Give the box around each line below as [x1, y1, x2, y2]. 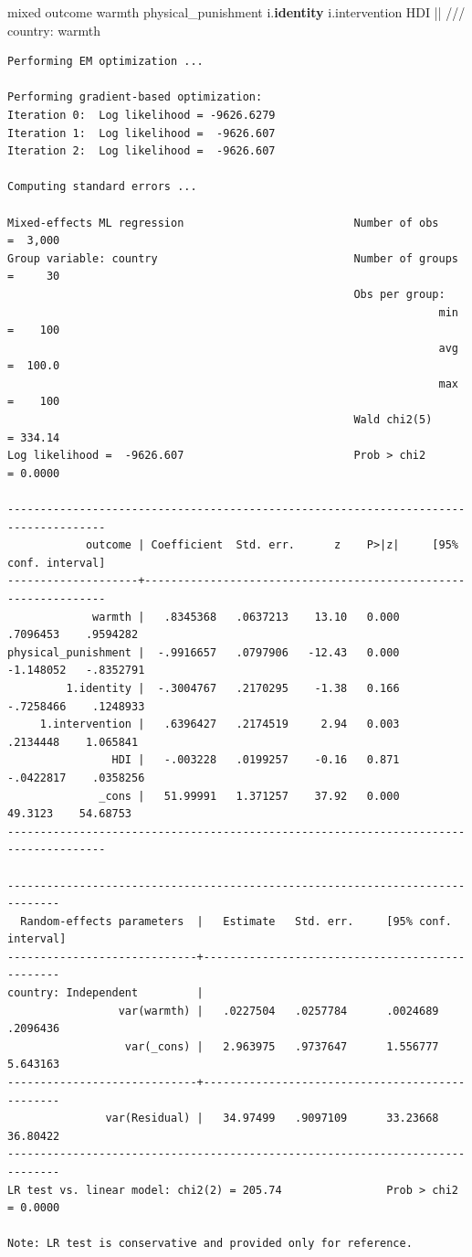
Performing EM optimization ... [7, 55, 204, 69]
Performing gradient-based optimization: [7, 91, 263, 104]
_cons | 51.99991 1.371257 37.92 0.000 [99, 789, 400, 803]
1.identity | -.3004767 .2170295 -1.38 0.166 [66, 681, 400, 695]
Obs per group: [353, 287, 446, 301]
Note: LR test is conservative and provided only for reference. [7, 1237, 413, 1251]
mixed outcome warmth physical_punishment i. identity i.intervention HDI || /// [7, 3, 466, 21]
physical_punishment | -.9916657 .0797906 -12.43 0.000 [7, 645, 400, 659]
